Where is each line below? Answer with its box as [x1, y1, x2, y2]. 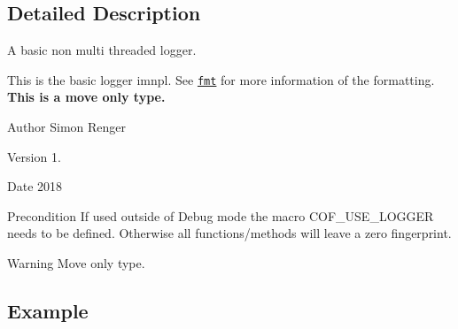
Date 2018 [7, 177, 63, 195]
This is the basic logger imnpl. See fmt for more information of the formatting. [7, 70, 435, 88]
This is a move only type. [7, 88, 166, 106]
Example [7, 297, 89, 324]
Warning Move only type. [7, 254, 145, 272]
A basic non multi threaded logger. [7, 41, 197, 59]
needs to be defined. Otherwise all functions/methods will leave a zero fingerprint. [7, 224, 452, 242]
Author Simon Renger [7, 118, 127, 136]
